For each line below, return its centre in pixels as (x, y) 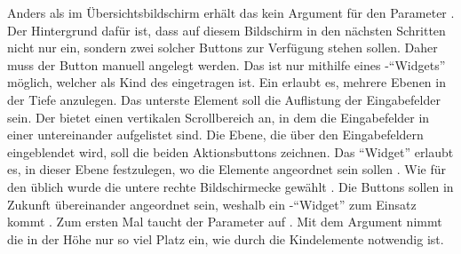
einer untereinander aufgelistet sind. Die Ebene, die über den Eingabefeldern (215, 135)
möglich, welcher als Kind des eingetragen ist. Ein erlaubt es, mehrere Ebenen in (227, 82)
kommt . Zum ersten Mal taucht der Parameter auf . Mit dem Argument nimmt (225, 222)
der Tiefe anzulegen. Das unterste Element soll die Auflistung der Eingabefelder (224, 99)
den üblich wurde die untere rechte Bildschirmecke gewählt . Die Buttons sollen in (230, 186)
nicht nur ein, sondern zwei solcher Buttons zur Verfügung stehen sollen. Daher (223, 48)
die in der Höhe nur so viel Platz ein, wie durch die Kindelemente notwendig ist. (226, 238)
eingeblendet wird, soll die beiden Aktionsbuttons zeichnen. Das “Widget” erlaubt (230, 151)
